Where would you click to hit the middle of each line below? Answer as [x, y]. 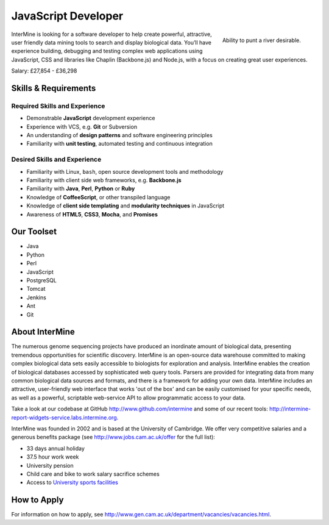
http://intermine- [290, 409]
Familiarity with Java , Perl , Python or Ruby [81, 188]
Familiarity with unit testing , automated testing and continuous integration [119, 144]
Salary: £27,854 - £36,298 [44, 71]
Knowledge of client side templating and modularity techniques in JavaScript [126, 206]
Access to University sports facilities [72, 482]
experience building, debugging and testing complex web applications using [107, 51]
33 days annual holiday [56, 448]
